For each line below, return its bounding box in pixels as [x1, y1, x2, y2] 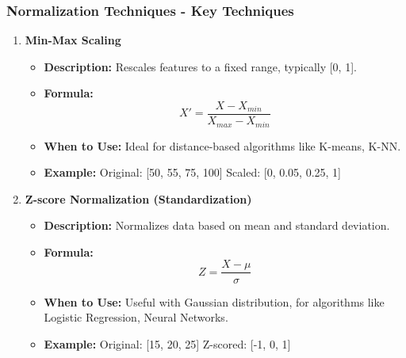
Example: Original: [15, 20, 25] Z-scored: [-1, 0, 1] [44, 335, 291, 352]
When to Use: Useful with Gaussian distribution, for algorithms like [44, 293, 385, 310]
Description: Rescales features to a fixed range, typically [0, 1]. [44, 58, 357, 74]
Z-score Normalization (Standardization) [25, 190, 252, 207]
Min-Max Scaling [25, 32, 121, 48]
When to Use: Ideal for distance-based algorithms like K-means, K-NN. [44, 137, 401, 154]
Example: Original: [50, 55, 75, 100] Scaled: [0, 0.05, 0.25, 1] [44, 164, 342, 181]
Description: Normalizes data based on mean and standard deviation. [44, 217, 390, 234]
